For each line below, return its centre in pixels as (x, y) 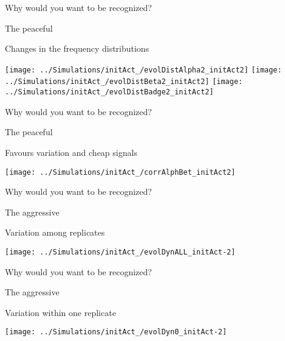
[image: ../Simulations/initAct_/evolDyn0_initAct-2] (116, 332)
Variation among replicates (55, 232)
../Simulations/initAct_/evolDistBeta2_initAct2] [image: (124, 82)
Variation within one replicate (60, 312)
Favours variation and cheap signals (71, 152)
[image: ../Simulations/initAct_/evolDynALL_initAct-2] (120, 252)
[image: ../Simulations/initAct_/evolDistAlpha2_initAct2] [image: (143, 70)
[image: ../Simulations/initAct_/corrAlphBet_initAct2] (120, 172)
